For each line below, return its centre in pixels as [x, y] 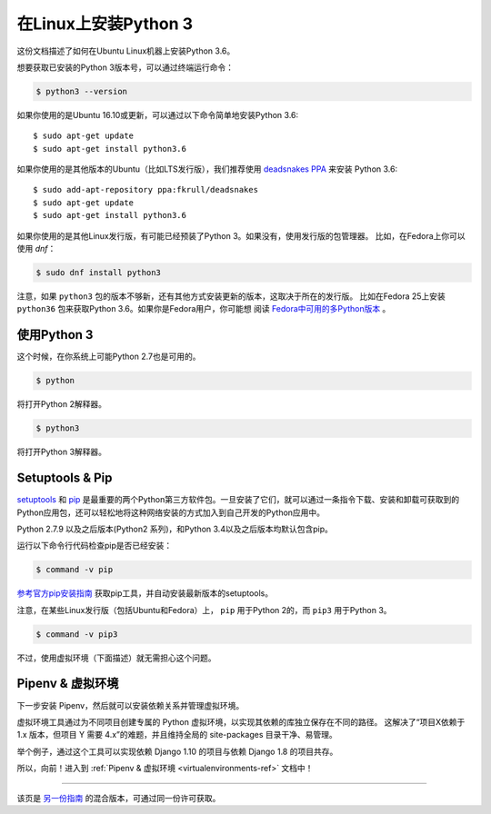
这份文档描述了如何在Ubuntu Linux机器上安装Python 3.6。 [126, 51]
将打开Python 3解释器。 [62, 452]
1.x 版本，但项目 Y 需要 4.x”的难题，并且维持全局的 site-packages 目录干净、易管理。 [177, 735]
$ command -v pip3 [77, 634]
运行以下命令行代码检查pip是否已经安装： [95, 546]
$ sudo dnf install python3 [98, 273]
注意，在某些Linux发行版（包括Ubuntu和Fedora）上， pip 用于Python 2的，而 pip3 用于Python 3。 [204, 610]
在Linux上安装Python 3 [105, 24]
